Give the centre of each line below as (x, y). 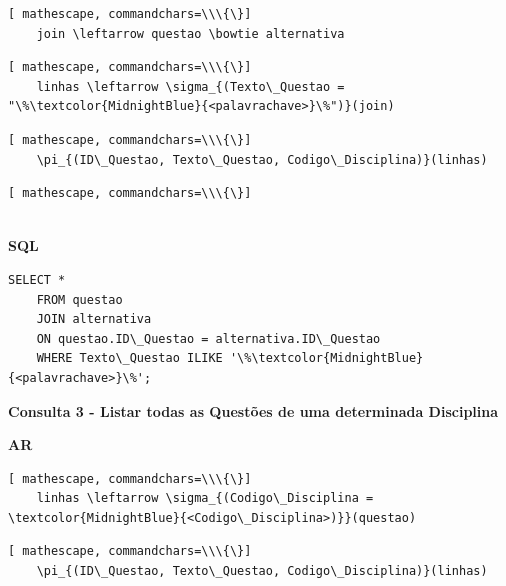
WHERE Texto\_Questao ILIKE (129, 358)
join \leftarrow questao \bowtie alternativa (190, 33)
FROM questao (79, 299)
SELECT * (37, 279)
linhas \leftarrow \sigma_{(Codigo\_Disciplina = (205, 498)
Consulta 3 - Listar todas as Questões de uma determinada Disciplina (253, 410)
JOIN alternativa (94, 319)
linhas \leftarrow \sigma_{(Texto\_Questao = (190, 86)
